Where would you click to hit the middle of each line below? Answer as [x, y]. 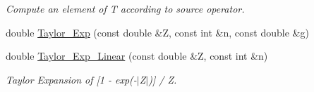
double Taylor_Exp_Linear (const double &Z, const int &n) [137, 56]
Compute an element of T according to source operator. [125, 8]
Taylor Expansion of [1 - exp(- [71, 79]
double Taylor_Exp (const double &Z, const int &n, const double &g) [157, 32]
